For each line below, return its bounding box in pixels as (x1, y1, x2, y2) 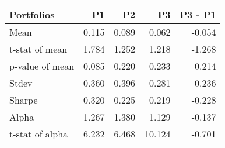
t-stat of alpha (9, 127, 68, 140)
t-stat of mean (9, 42, 68, 56)
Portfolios (9, 8, 55, 21)
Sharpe (9, 93, 38, 106)
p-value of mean (9, 59, 75, 73)
